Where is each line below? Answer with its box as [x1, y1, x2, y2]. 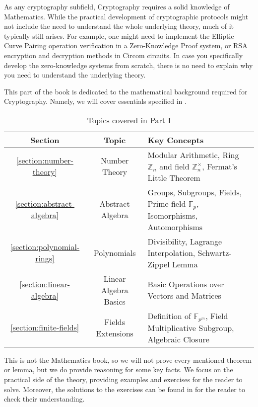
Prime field [147, 197, 186, 209]
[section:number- [16, 155, 73, 166]
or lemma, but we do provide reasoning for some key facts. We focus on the [4, 364, 233, 375]
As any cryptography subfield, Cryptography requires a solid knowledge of [4, 1, 230, 11]
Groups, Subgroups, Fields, [147, 186, 242, 198]
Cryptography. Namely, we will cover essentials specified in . [4, 96, 187, 106]
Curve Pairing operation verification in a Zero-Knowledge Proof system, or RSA [4, 40, 248, 51]
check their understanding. [4, 394, 85, 404]
